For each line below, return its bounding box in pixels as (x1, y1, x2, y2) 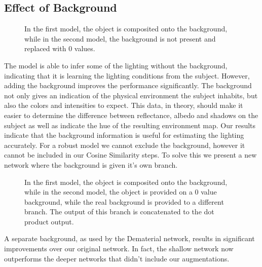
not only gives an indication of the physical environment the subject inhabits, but (4, 90, 258, 100)
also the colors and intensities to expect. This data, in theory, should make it (4, 100, 243, 110)
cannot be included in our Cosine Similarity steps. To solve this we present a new (4, 149, 257, 160)
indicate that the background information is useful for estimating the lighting (4, 130, 244, 140)
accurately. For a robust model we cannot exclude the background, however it (4, 139, 245, 150)
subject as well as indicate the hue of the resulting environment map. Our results (4, 120, 256, 130)
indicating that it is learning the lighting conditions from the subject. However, (4, 70, 250, 81)
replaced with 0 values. (24, 43, 95, 54)
